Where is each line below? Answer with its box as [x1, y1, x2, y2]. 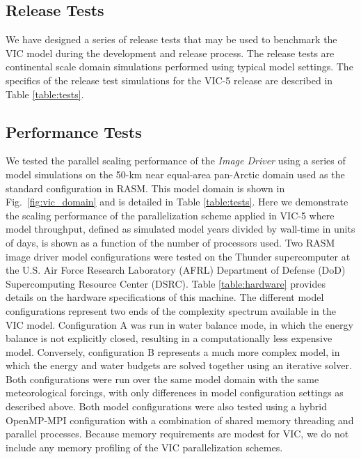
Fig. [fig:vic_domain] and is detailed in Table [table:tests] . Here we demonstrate [6, 194, 348, 209]
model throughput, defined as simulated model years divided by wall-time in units [6, 221, 355, 236]
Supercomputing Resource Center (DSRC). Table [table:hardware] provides [6, 276, 326, 290]
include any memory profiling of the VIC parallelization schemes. [6, 439, 283, 454]
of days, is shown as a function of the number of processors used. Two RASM [6, 235, 335, 249]
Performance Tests [6, 120, 142, 142]
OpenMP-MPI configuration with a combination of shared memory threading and [6, 412, 354, 427]
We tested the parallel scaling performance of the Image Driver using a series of [6, 153, 346, 168]
